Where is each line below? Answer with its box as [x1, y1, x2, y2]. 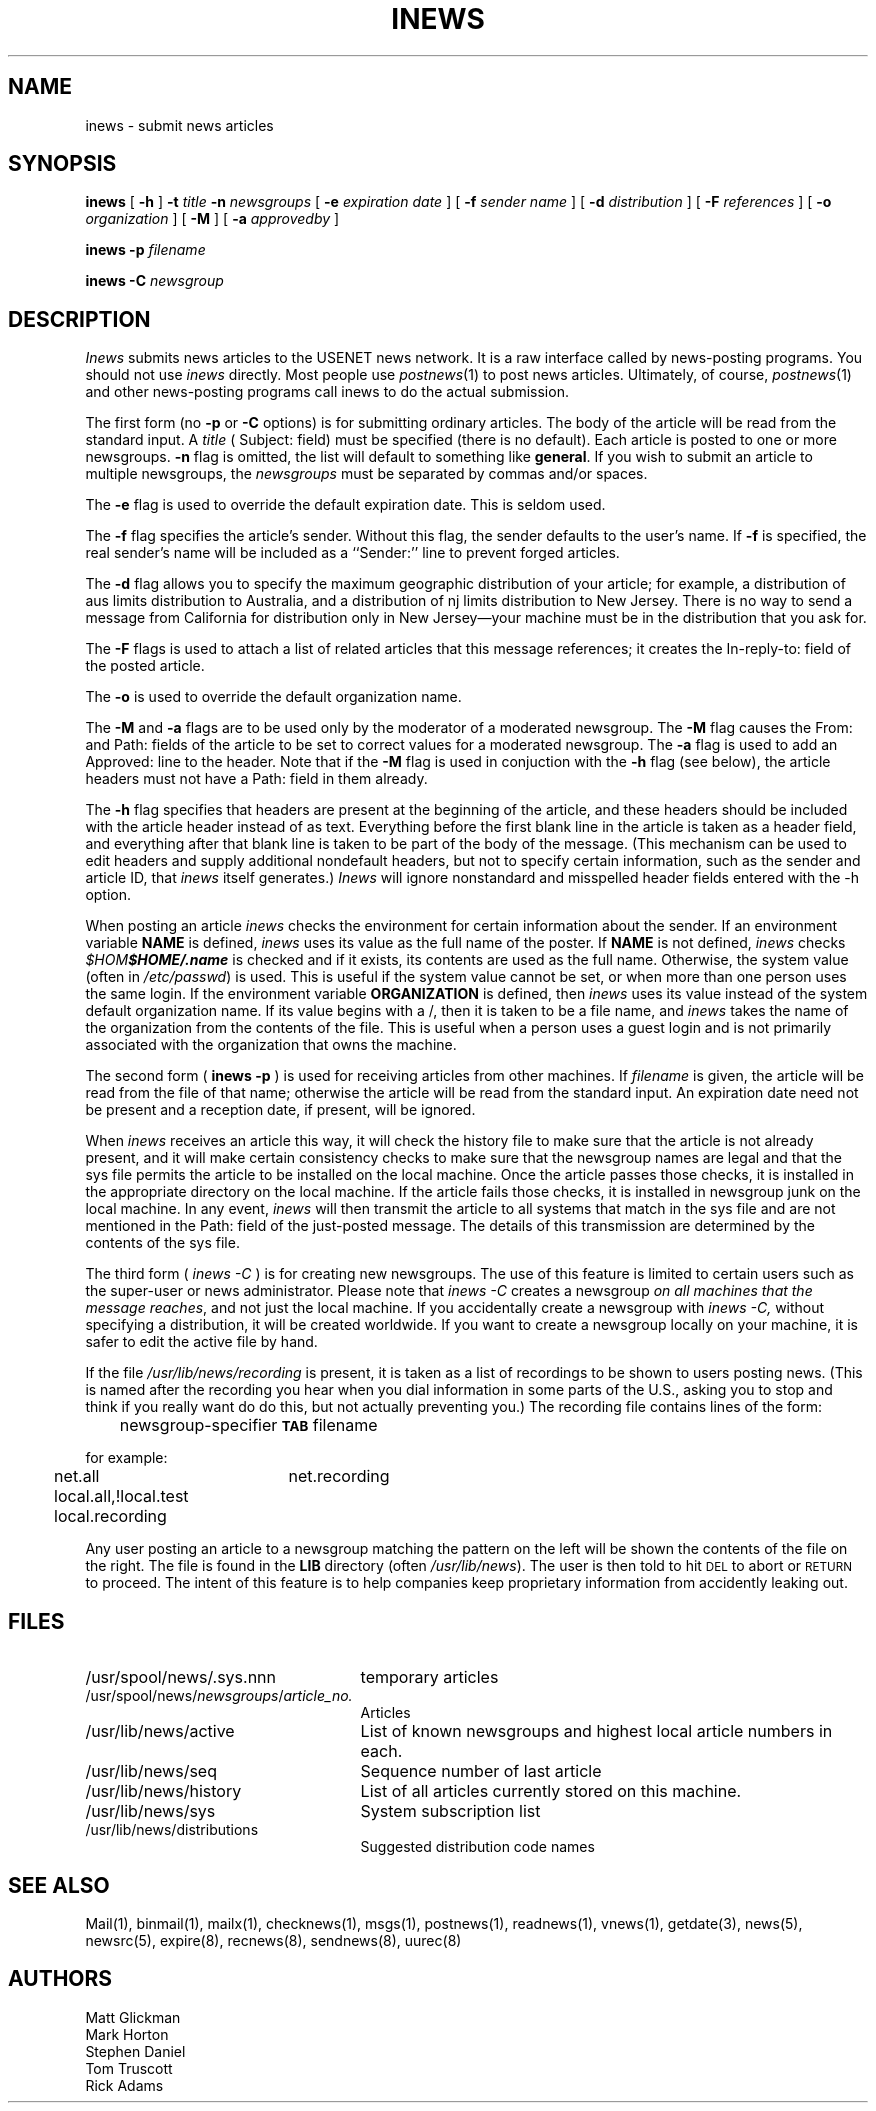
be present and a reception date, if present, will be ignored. [85, 1101, 476, 1119]
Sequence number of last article [360, 1761, 602, 1782]
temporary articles [360, 1667, 499, 1688]
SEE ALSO [8, 1872, 110, 1898]
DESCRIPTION [8, 306, 151, 332]
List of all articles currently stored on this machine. [360, 1781, 742, 1802]
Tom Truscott [85, 2059, 173, 2077]
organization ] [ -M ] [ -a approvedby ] [85, 210, 340, 228]
